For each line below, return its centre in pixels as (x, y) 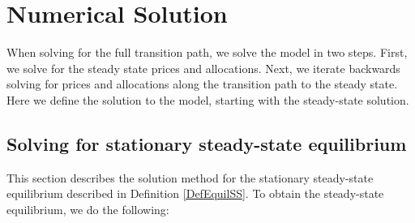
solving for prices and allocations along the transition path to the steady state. (202, 84)
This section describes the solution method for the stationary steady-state (190, 177)
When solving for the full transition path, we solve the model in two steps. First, (207, 52)
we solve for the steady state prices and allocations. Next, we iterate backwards (203, 68)
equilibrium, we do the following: (88, 209)
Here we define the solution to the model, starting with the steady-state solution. (208, 99)
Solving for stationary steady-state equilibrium (207, 143)
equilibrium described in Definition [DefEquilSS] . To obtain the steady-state (195, 193)
